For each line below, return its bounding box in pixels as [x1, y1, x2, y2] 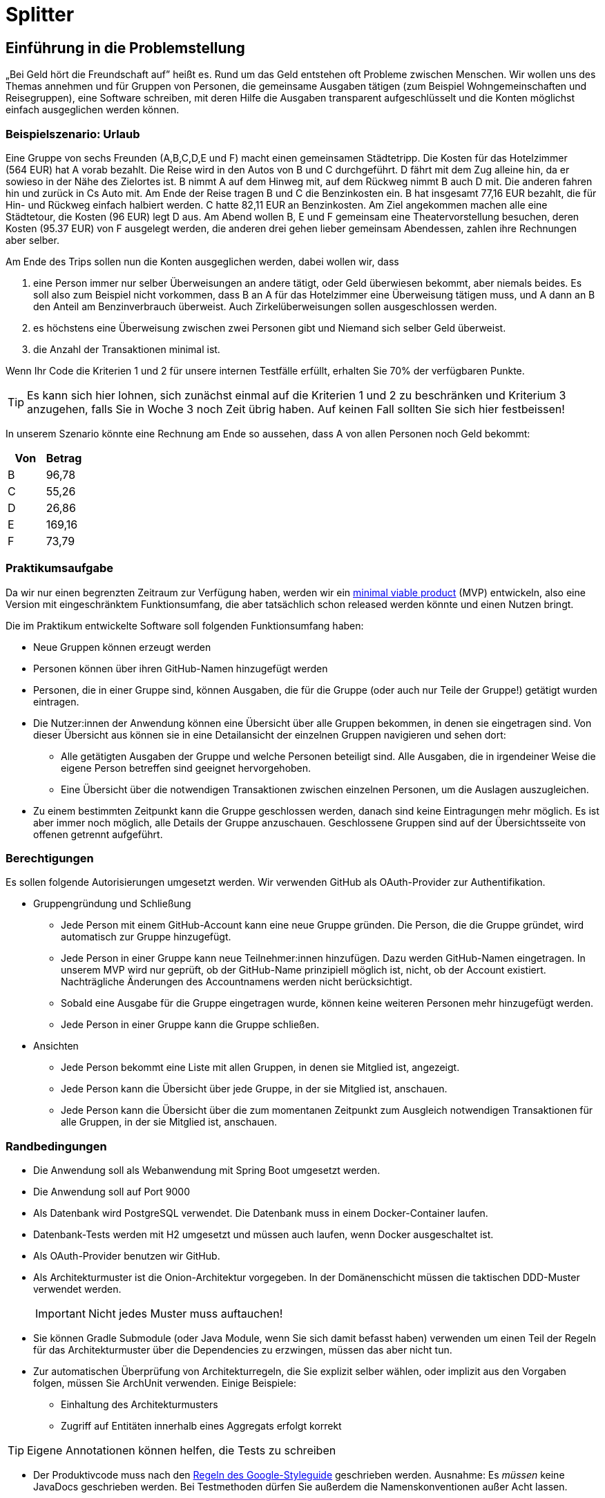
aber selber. [6, 234, 59, 246]
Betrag [46, 451, 82, 465]
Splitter [6, 3, 75, 26]
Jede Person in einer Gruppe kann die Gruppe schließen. [61, 1018, 320, 1031]
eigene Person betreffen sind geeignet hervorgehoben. [61, 761, 311, 774]
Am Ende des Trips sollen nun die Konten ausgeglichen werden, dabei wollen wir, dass [6, 255, 399, 267]
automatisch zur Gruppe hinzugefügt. [61, 931, 231, 943]
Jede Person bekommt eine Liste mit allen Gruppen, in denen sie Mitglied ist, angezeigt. [61, 1061, 460, 1074]
